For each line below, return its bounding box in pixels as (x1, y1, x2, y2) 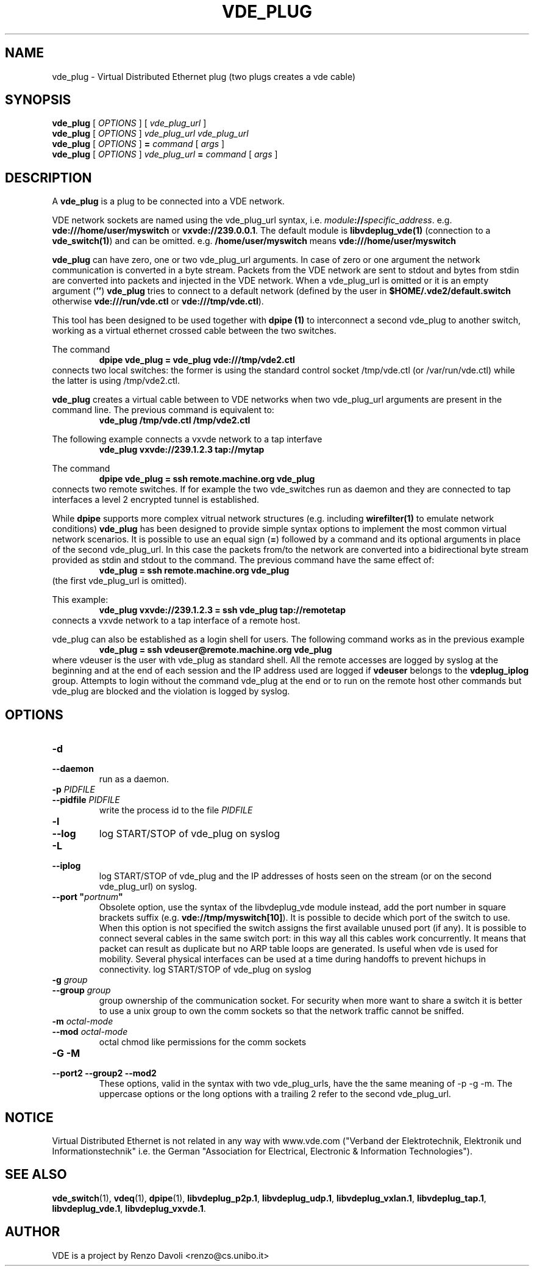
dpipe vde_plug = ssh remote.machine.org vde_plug (99, 473, 315, 484)
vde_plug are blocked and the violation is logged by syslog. (52, 686, 290, 697)
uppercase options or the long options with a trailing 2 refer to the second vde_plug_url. (99, 1089, 451, 1100)
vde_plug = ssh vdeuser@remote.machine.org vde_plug (99, 644, 332, 655)
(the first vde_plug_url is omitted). (52, 575, 187, 586)
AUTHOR (5, 1224, 60, 1240)
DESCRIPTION (5, 170, 92, 185)
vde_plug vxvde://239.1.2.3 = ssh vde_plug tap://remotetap (99, 605, 346, 616)
